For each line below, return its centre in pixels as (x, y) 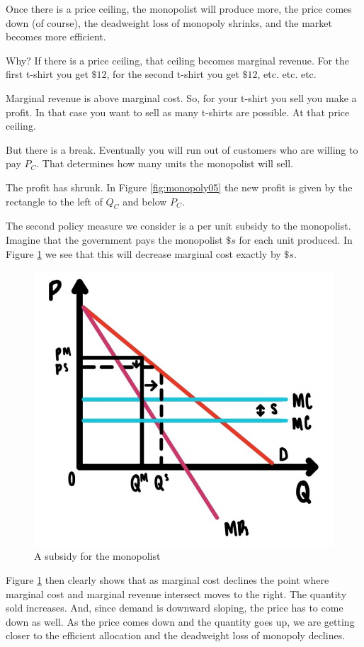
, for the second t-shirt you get (173, 74)
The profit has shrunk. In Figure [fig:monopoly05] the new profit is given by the (179, 187)
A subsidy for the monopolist (97, 556)
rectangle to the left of (54, 201)
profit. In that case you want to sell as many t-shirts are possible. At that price (178, 112)
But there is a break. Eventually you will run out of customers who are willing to (182, 149)
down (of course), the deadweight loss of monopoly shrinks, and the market (169, 22)
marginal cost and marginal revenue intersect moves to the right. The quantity (176, 593)
